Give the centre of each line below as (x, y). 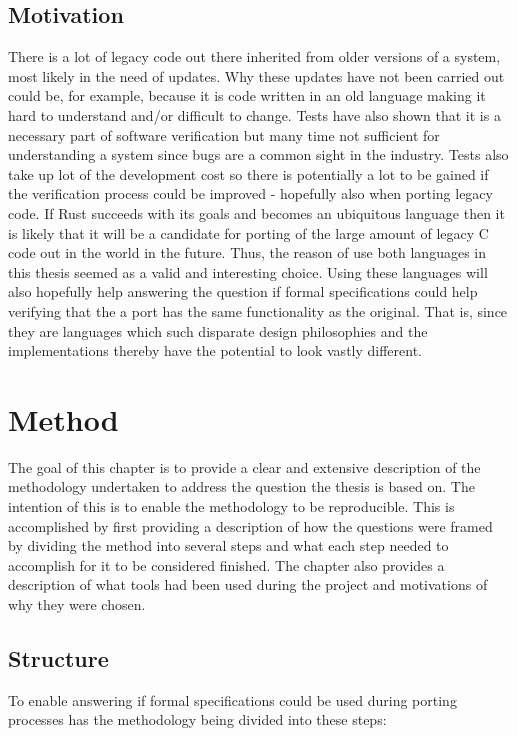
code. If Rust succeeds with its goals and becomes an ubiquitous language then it (256, 212)
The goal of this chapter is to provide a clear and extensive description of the (244, 466)
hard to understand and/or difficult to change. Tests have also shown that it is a (254, 114)
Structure (58, 657)
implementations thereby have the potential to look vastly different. (215, 350)
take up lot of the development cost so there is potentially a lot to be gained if (248, 173)
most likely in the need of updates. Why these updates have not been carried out (256, 75)
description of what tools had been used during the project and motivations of (248, 584)
